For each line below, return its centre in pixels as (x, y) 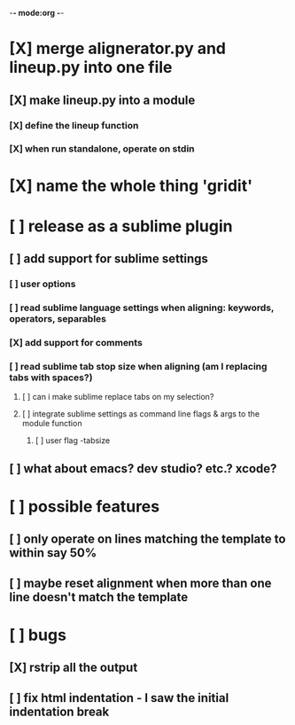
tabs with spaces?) (51, 378)
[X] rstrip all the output (74, 668)
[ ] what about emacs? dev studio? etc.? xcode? (143, 468)
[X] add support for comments (76, 342)
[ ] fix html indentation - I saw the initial (119, 698)
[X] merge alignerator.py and (118, 49)
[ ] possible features (85, 507)
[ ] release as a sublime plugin (121, 226)
